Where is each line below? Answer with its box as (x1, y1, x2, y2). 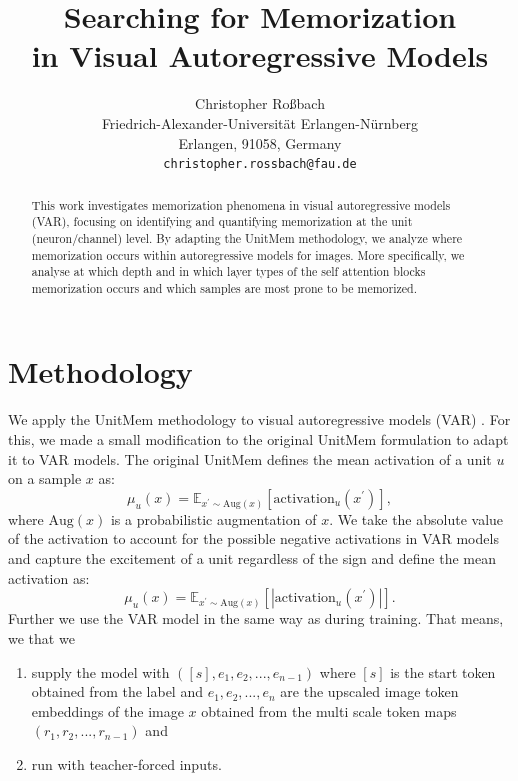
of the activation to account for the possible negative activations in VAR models (8, 528, 499, 549)
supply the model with (31, 661, 170, 682)
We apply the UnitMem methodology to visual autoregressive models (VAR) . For (8, 409, 511, 430)
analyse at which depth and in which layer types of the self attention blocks (31, 263, 426, 280)
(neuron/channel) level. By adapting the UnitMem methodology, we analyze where (31, 229, 463, 246)
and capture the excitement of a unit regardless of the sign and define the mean (8, 548, 496, 569)
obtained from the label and (31, 681, 203, 702)
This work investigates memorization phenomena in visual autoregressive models (31, 196, 451, 213)
